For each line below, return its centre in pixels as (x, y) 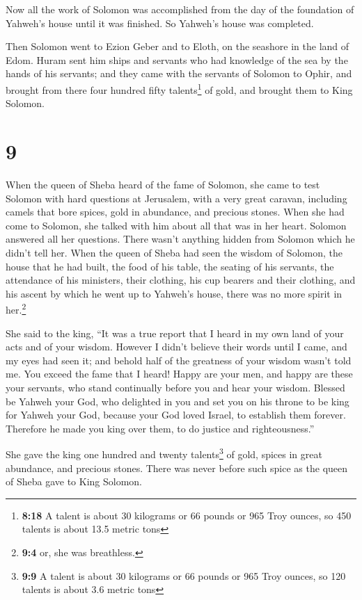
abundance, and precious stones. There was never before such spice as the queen (177, 468)
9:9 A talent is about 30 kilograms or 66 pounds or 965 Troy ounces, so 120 (184, 575)
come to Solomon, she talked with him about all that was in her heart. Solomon (176, 225)
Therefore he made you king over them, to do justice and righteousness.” (160, 428)
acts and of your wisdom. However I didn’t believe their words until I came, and (176, 347)
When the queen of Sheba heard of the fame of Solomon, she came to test (163, 184)
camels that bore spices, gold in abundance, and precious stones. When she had (175, 212)
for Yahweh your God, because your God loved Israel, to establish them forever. (176, 415)
